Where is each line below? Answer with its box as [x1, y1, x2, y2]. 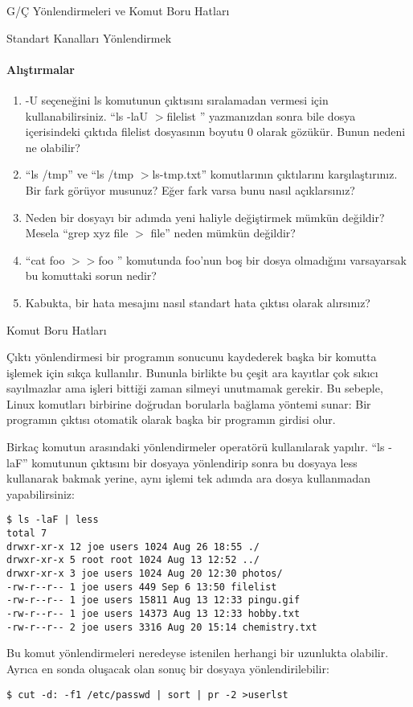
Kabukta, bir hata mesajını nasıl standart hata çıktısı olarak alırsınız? [25, 294, 370, 310]
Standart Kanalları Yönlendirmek [6, 29, 172, 46]
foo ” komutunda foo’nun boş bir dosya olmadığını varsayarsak [98, 251, 407, 268]
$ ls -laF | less [6, 514, 99, 526]
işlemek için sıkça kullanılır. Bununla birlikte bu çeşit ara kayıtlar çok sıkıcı [6, 364, 378, 380]
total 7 [6, 528, 47, 540]
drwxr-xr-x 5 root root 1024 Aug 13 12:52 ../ [6, 554, 260, 566]
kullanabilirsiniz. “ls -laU [25, 107, 149, 124]
